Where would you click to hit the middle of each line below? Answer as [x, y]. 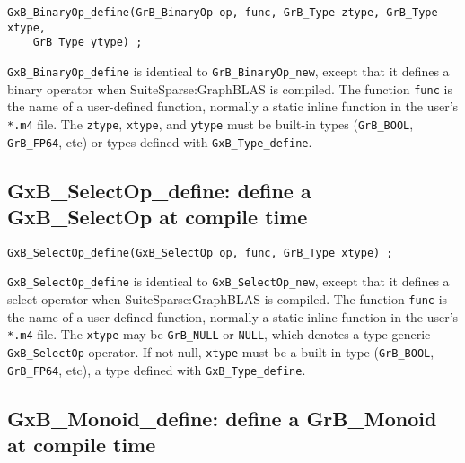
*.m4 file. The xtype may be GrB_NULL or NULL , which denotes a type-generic [219, 334]
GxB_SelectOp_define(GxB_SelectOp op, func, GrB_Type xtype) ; [200, 253]
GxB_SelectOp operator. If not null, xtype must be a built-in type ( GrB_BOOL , [221, 352]
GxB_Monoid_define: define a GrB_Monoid [222, 418]
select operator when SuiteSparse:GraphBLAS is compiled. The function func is [228, 299]
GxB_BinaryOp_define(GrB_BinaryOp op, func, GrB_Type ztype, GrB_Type [223, 13]
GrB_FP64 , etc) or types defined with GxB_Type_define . [160, 141]
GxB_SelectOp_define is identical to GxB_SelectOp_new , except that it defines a [228, 281]
